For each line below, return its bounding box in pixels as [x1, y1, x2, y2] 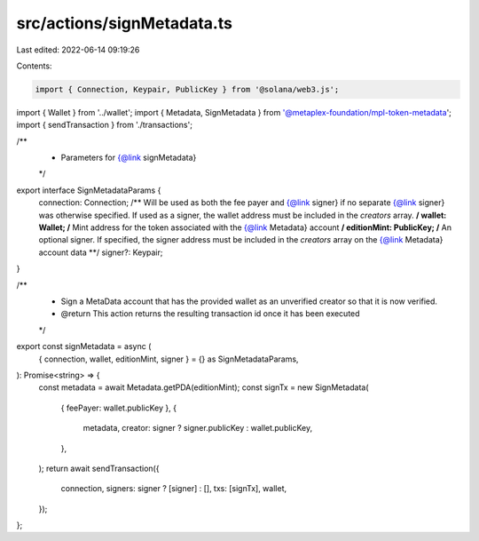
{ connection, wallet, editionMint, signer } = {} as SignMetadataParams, [38, 354, 299, 364]
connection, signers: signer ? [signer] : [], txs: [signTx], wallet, [60, 483, 287, 494]
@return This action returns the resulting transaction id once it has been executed [60, 308, 360, 319]
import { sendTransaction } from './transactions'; [16, 120, 192, 131]
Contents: [16, 60, 52, 71]
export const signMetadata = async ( [16, 341, 152, 352]
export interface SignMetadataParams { [16, 185, 161, 195]
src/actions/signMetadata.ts [16, 13, 232, 33]
